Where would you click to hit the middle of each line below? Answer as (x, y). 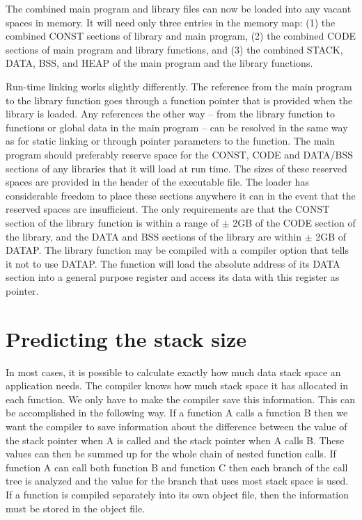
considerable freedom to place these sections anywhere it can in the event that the (181, 195)
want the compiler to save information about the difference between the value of (176, 426)
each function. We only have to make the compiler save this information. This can (180, 399)
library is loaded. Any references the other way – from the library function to (170, 114)
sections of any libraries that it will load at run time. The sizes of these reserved (176, 168)
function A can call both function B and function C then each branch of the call (177, 467)
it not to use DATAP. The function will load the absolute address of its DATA (173, 263)
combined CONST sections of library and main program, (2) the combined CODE (181, 36)
